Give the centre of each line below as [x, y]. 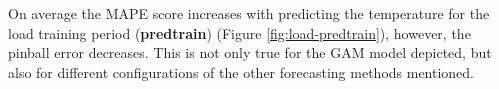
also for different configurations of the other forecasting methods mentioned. [241, 71]
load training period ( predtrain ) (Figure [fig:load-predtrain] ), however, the [239, 32]
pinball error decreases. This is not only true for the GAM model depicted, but [250, 52]
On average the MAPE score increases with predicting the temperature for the [249, 13]
